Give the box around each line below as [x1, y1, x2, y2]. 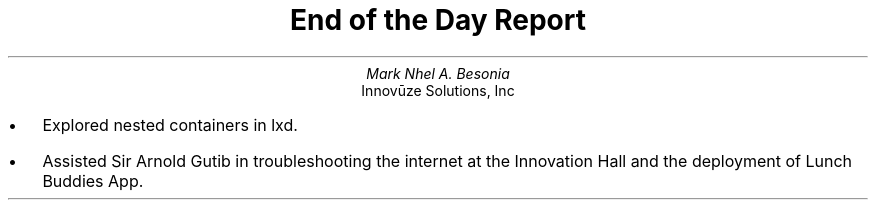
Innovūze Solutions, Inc [361, 81, 515, 99]
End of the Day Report [290, 3, 586, 37]
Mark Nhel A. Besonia [366, 64, 510, 82]
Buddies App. [42, 170, 144, 191]
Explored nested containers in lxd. [42, 114, 298, 135]
